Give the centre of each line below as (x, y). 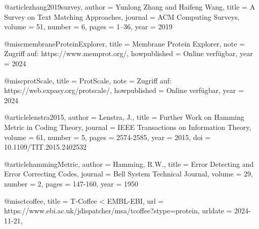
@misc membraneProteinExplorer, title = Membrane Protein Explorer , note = (125, 43)
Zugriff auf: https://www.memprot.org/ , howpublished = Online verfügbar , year (128, 53)
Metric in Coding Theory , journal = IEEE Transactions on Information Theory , (128, 127)
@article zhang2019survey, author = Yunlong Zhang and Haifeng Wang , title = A (130, 7)
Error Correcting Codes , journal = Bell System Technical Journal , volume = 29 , (128, 174)
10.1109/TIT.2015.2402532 (45, 147)
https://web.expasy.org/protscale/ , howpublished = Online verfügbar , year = (124, 90)
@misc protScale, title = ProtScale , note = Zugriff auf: (88, 80)
